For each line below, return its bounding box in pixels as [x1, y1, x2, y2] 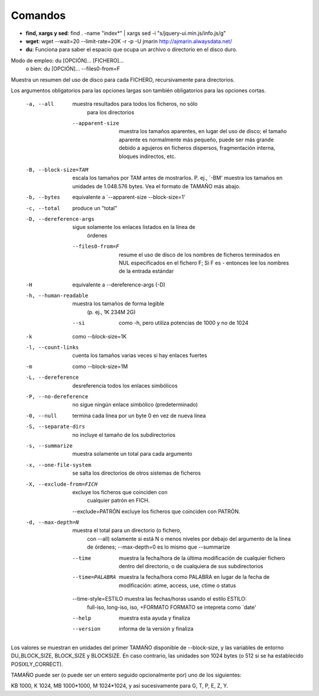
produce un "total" [72, 204, 118, 211]
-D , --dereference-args [25, 215, 95, 222]
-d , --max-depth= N [25, 519, 79, 526]
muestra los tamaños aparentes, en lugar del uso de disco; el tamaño [119, 128, 287, 135]
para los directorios [87, 108, 135, 115]
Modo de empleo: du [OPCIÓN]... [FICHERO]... [11, 57, 124, 64]
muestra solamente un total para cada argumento [72, 450, 193, 457]
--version [72, 626, 100, 633]
